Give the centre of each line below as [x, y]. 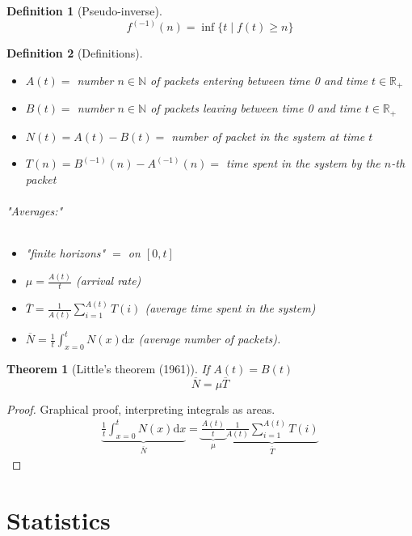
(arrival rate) [108, 281]
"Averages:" [35, 210]
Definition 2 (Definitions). [75, 53]
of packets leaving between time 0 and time [256, 108]
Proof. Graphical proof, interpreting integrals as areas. [141, 408]
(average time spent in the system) [230, 308]
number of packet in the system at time [268, 136]
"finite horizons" [65, 253]
